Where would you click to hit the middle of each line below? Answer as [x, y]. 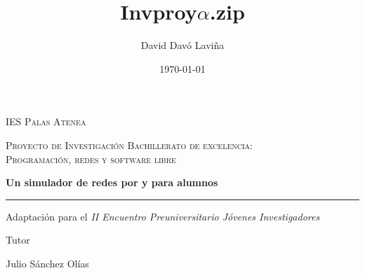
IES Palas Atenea [46, 121]
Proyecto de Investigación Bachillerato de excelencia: [129, 145]
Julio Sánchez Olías [47, 263]
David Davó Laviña [182, 45]
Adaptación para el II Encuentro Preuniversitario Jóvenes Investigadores [163, 216]
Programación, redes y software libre [91, 159]
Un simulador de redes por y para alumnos [112, 182]
